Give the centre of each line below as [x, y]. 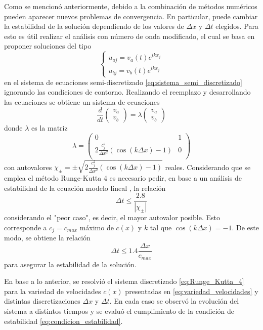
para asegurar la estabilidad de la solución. [70, 264]
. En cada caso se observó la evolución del [174, 301]
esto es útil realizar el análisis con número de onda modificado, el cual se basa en [129, 36]
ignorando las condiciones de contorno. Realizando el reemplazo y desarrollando [127, 92]
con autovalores [28, 167]
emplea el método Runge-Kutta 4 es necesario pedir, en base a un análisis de [123, 178]
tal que [161, 227]
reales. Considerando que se [208, 167]
